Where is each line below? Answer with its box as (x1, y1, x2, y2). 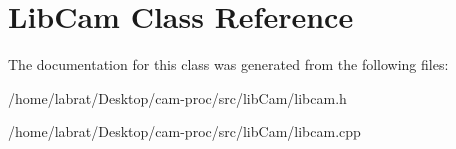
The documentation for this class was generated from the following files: (8, 54, 449, 75)
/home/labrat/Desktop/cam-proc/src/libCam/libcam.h (8, 87, 347, 108)
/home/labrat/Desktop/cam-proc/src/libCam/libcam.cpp (8, 121, 361, 142)
